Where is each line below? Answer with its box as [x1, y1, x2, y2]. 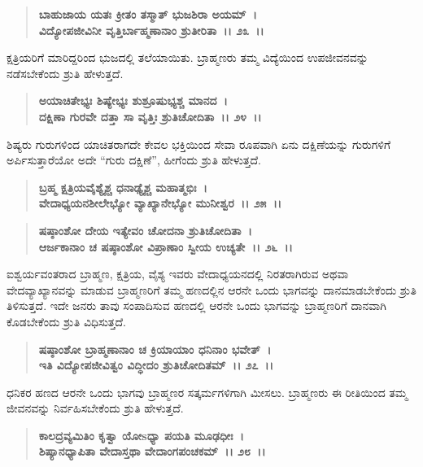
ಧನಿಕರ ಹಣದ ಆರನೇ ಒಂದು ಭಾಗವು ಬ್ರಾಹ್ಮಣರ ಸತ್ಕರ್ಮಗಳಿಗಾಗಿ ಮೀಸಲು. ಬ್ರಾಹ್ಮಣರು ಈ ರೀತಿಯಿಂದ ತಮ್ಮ [7, 383, 408, 400]
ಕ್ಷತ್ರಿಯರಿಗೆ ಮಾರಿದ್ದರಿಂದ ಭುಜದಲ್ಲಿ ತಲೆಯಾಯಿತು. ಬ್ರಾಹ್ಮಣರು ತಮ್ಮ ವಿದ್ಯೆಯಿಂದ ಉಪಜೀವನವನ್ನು [7, 49, 368, 66]
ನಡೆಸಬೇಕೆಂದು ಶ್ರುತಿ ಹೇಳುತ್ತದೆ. [7, 64, 124, 81]
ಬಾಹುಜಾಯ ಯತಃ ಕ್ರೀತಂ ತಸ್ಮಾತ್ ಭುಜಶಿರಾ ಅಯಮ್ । [38, 6, 257, 22]
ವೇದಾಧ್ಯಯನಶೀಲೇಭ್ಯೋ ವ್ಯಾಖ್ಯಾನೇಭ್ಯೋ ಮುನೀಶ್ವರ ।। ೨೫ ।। [38, 194, 282, 212]
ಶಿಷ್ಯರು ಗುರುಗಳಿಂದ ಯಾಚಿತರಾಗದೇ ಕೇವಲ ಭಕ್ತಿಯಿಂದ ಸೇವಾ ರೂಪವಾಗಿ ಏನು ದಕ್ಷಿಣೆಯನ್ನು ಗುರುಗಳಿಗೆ [7, 135, 391, 152]
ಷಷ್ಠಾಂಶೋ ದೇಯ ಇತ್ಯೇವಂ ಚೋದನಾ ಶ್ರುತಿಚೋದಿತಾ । [38, 221, 252, 238]
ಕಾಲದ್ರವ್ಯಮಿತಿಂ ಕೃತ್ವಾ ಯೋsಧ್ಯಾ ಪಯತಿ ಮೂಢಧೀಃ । [38, 426, 244, 443]
